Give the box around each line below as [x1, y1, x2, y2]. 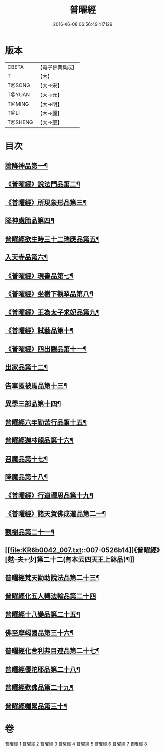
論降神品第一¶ [5, 162, 48, 170]
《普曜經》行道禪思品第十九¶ [5, 491, 94, 500]
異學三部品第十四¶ [5, 400, 61, 408]
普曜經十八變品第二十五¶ [5, 610, 80, 619]
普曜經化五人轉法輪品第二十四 [5, 592, 96, 601]
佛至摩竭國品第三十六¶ [5, 629, 74, 637]
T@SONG [7, 82, 31, 89]
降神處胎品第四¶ [5, 216, 55, 225]
